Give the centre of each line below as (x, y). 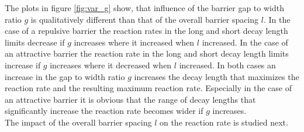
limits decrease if (35, 42)
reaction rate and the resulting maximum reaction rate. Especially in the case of (148, 88)
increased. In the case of (245, 42)
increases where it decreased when (111, 65)
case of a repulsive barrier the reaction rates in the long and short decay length (146, 31)
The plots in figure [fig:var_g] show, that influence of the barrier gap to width (144, 8)
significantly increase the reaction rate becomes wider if (104, 111)
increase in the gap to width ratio (65, 76)
